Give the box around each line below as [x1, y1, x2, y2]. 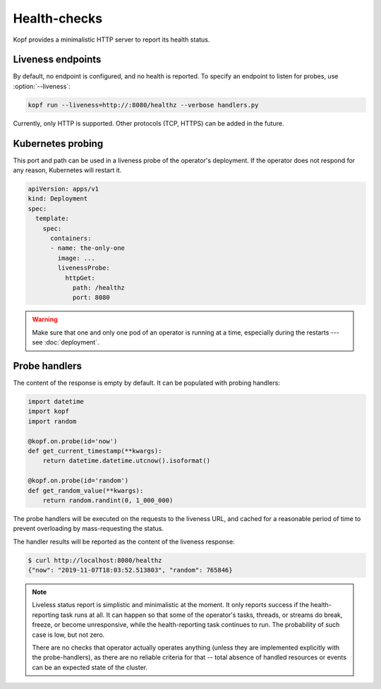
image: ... [57, 254, 95, 262]
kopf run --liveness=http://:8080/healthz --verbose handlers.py [28, 101, 259, 109]
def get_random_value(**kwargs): [28, 486, 144, 494]
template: [35, 215, 70, 222]
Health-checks [13, 11, 102, 26]
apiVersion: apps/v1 [28, 185, 99, 193]
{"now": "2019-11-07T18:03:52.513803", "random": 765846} [28, 566, 233, 575]
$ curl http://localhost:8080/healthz [28, 556, 162, 564]
